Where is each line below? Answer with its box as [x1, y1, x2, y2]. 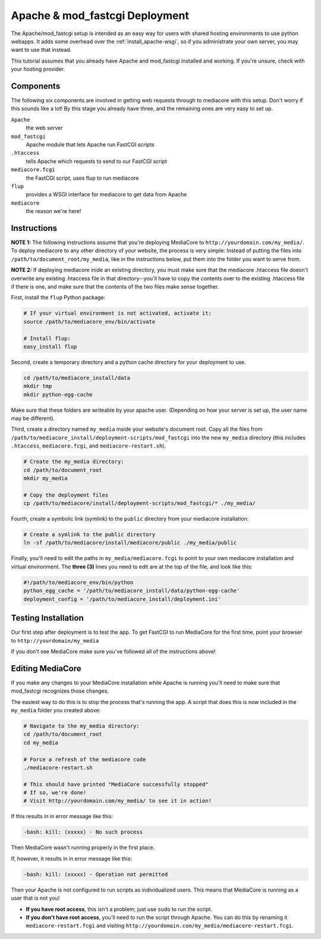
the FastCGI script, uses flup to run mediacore [26, 174, 139, 181]
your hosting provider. [11, 65, 65, 73]
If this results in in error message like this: [11, 813, 113, 820]
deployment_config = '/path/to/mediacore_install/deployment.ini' [23, 596, 221, 602]
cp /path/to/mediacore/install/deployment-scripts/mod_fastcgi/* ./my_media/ [23, 500, 256, 507]
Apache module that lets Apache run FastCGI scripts [26, 140, 155, 148]
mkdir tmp [23, 383, 52, 390]
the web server [26, 124, 63, 132]
